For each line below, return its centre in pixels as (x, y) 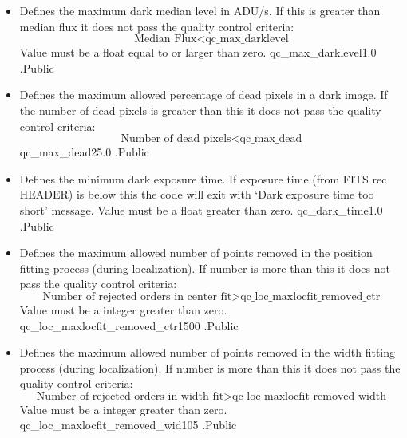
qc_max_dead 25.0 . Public (84, 152)
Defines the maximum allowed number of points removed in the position (196, 253)
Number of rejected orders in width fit (130, 396)
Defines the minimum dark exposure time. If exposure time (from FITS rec (203, 178)
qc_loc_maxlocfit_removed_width (309, 396)
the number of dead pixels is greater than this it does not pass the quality (200, 110)
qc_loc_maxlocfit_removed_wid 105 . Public (128, 425)
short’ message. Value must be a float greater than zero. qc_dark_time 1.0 (201, 209)
